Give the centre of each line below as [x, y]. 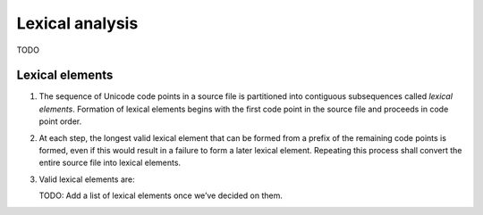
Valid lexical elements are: [87, 179]
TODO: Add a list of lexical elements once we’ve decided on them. [161, 195]
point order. [60, 121]
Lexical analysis [77, 23]
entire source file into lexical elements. [110, 163]
